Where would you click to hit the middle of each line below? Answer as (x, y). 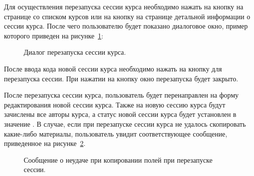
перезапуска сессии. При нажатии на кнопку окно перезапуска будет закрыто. (121, 78)
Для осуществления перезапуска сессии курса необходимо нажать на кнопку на (124, 6)
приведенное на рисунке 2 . (45, 143)
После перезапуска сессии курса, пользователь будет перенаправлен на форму (121, 95)
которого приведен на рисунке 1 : (54, 35)
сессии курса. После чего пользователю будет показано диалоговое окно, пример (126, 26)
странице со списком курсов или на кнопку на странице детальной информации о (127, 16)
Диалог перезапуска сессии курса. (75, 52)
